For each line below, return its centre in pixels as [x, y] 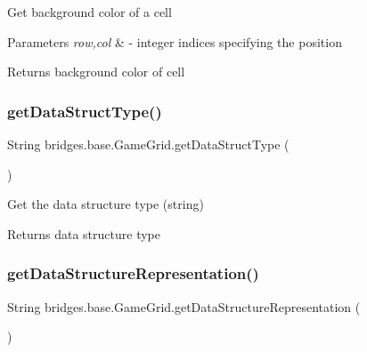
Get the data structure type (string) [106, 204]
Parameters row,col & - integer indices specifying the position [175, 41]
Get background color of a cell [90, 12]
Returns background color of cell [96, 72]
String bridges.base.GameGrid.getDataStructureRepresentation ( [184, 306]
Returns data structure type [84, 233]
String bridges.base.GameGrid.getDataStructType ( [148, 144]
